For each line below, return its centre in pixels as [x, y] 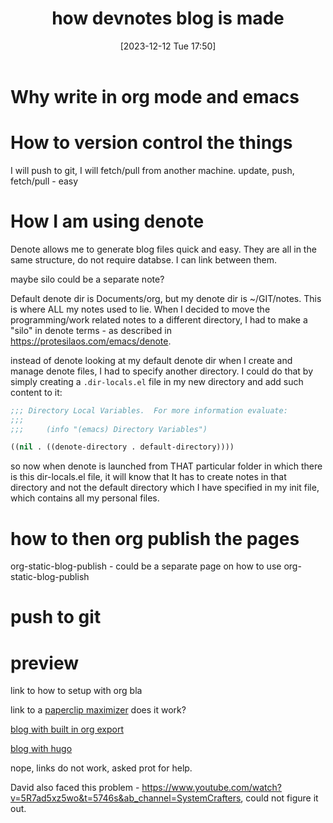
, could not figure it [279, 798]
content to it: [36, 392]
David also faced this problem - [75, 788]
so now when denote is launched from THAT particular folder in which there [166, 466]
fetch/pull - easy [44, 181]
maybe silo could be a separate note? [87, 279]
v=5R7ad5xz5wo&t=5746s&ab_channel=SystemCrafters [126, 798]
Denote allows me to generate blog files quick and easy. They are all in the [163, 249]
